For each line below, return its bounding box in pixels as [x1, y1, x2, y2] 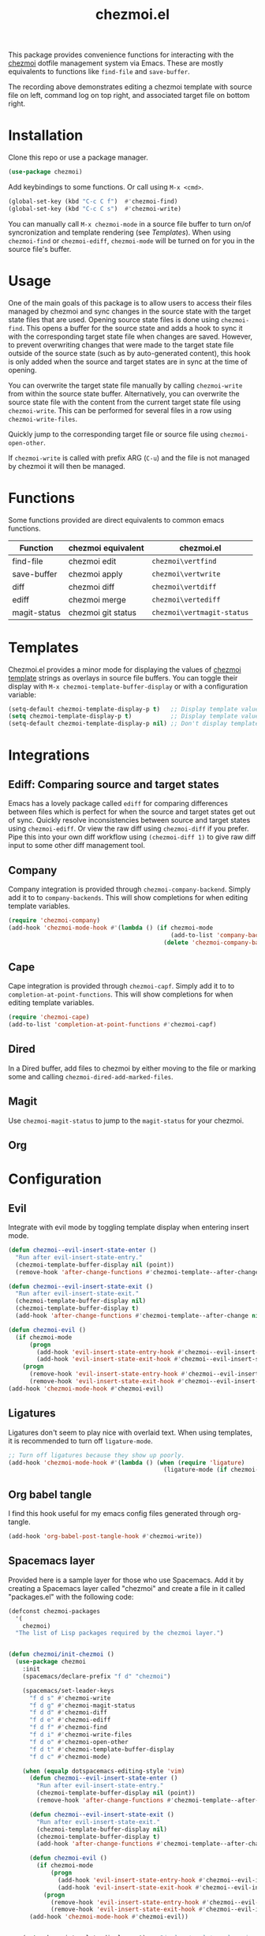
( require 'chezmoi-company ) [8, 917, 101, 925]
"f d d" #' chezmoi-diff [28, 1709, 108, 1717]
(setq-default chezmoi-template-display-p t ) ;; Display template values [8, 705, 263, 713]
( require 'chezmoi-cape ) [8, 1013, 90, 1022]
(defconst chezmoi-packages [8, 1607, 101, 1615]
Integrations [8, 746, 91, 764]
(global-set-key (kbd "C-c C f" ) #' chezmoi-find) [8, 197, 178, 205]
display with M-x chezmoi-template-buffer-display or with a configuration [8, 681, 248, 691]
